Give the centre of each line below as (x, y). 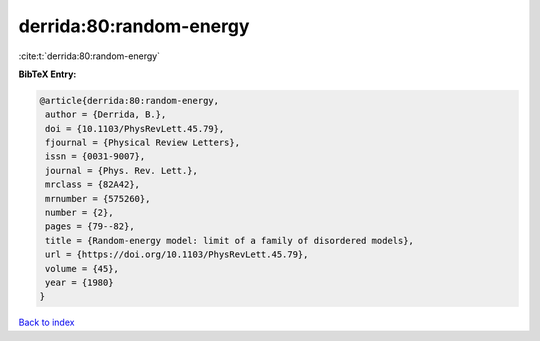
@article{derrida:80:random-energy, (129, 100)
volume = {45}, (82, 268)
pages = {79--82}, (90, 226)
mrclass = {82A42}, (92, 184)
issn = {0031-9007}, (95, 156)
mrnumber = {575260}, (98, 198)
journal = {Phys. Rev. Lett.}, (122, 170)
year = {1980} (79, 282)
